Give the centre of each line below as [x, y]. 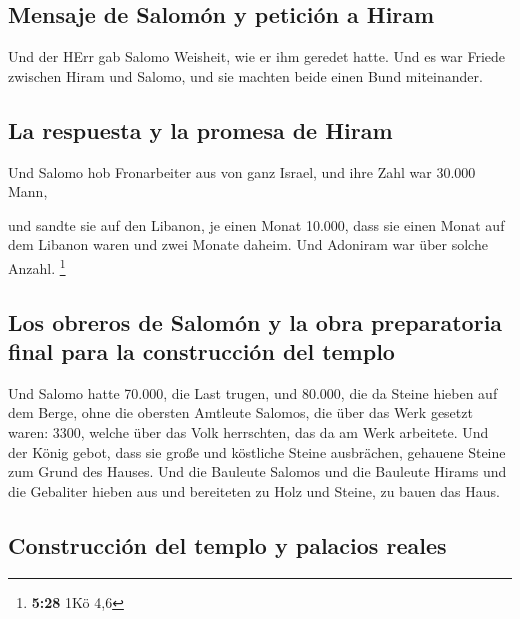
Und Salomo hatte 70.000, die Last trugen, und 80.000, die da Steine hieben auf [253, 392]
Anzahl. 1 [37, 266]
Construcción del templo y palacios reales [227, 544]
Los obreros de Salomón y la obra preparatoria [255, 321]
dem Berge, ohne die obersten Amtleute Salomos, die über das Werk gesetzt [240, 412]
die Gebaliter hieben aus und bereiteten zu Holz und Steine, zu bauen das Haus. [254, 490]
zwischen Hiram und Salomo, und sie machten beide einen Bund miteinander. [245, 75]
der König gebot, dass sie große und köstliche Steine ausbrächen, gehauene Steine [257, 451]
